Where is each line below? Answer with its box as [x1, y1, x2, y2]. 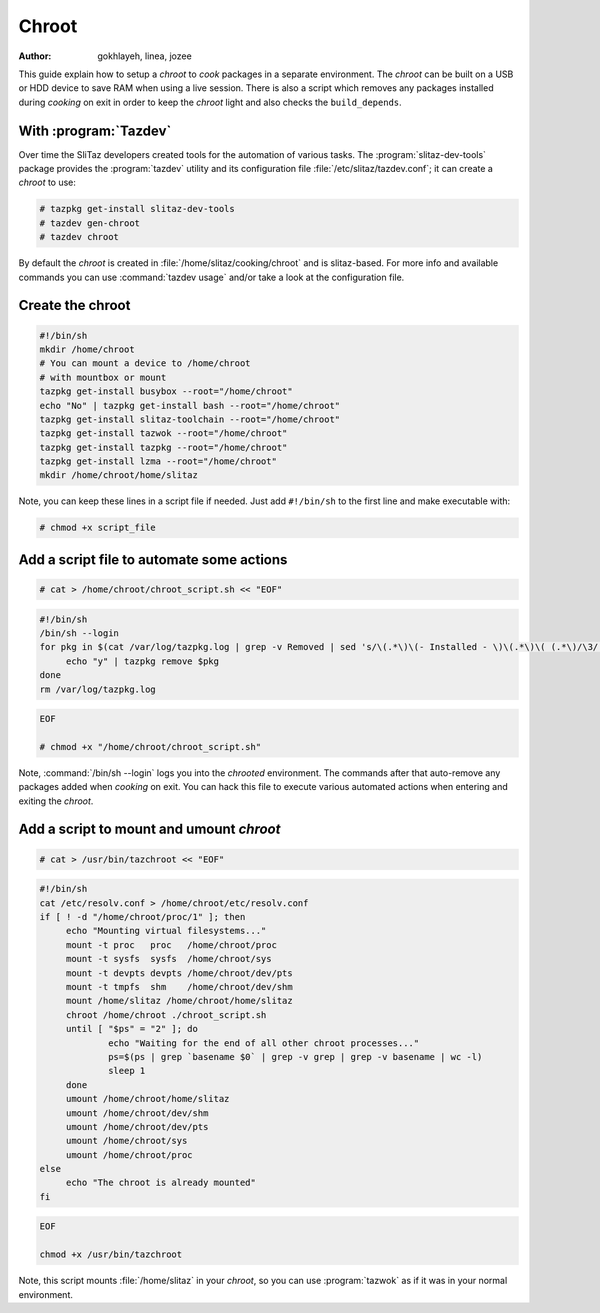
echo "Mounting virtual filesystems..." [65, 925, 267, 937]
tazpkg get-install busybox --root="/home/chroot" [39, 386, 294, 397]
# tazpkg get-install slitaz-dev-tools [39, 203, 235, 215]
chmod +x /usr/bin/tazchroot [39, 1249, 183, 1260]
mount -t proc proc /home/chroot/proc [65, 939, 277, 950]
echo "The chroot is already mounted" [65, 1177, 257, 1189]
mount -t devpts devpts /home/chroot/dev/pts [65, 967, 294, 979]
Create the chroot [18, 297, 131, 314]
